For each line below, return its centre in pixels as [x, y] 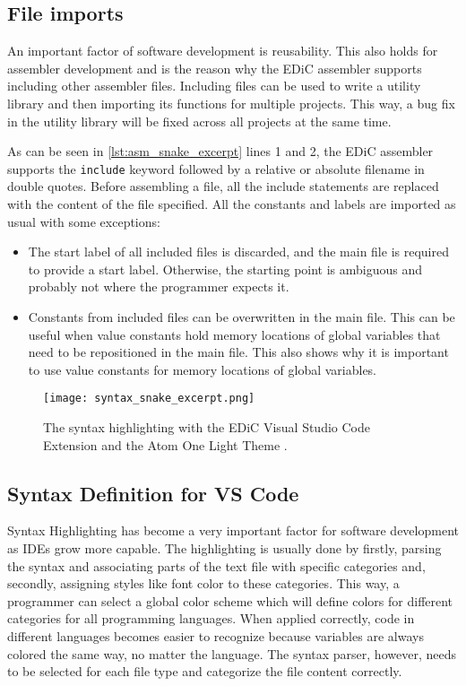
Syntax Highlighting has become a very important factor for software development [233, 530]
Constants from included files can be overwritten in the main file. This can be [242, 316]
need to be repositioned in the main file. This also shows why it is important [238, 352]
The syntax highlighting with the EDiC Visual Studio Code [207, 427]
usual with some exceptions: [84, 221]
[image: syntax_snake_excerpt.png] [149, 399]
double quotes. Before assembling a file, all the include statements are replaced [223, 186]
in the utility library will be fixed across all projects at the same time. [199, 121]
